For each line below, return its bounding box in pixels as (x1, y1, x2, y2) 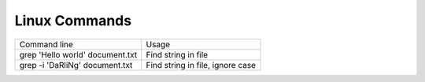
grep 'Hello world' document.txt (19, 49, 138, 60)
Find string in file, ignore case (146, 59, 256, 70)
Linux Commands (14, 12, 132, 29)
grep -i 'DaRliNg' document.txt (19, 59, 133, 70)
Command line (19, 39, 74, 50)
